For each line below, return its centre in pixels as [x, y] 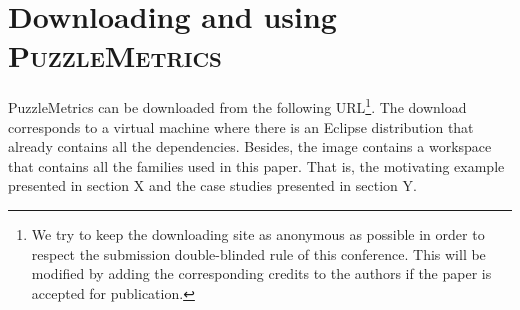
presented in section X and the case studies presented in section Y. [212, 185]
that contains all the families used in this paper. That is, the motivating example [256, 165]
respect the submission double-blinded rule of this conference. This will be [258, 253]
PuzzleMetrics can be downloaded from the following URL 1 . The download [237, 105]
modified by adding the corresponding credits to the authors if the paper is [261, 273]
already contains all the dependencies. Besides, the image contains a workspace [250, 146]
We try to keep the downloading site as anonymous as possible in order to [258, 233]
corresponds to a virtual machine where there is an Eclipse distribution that [241, 126]
